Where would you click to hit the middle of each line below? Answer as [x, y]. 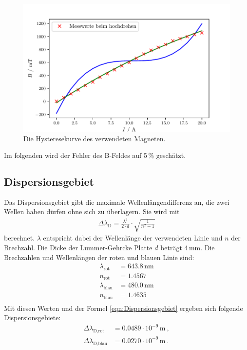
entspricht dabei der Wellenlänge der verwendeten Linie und [133, 238]
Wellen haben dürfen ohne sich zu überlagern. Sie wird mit [92, 211]
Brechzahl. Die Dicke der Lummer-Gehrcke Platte [78, 247]
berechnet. [19, 238]
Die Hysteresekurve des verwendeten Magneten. [95, 139]
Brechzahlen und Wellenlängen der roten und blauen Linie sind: [99, 257]
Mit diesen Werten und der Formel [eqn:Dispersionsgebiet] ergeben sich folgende [123, 308]
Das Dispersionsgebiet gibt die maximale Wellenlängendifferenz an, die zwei [117, 202]
